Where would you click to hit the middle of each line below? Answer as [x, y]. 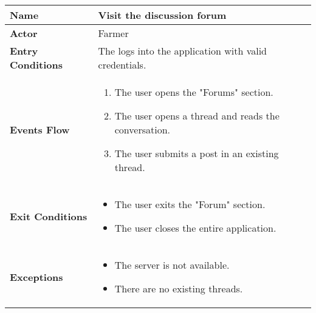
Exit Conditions [49, 216]
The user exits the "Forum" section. [190, 204]
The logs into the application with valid [183, 51]
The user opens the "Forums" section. [194, 92]
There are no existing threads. [179, 288]
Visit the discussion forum [162, 15]
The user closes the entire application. [195, 228]
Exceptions [36, 277]
